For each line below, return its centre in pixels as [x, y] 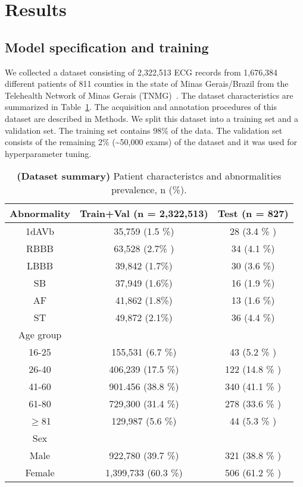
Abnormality [40, 213]
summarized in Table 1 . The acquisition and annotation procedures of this [141, 107]
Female [40, 473]
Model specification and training [107, 47]
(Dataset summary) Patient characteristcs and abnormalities [149, 176]
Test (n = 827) [253, 213]
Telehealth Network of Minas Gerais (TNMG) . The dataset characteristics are [149, 95]
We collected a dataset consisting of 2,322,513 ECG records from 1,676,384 [141, 72]
